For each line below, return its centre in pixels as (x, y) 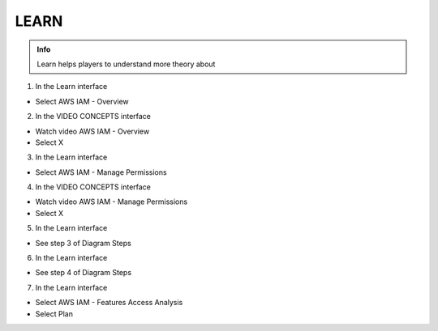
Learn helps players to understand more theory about (126, 64)
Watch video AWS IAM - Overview (92, 131)
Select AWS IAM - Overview (82, 101)
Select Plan (54, 314)
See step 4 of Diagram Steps (84, 273)
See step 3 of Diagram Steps (83, 243)
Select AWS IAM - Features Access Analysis (109, 303)
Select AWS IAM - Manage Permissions (101, 172)
